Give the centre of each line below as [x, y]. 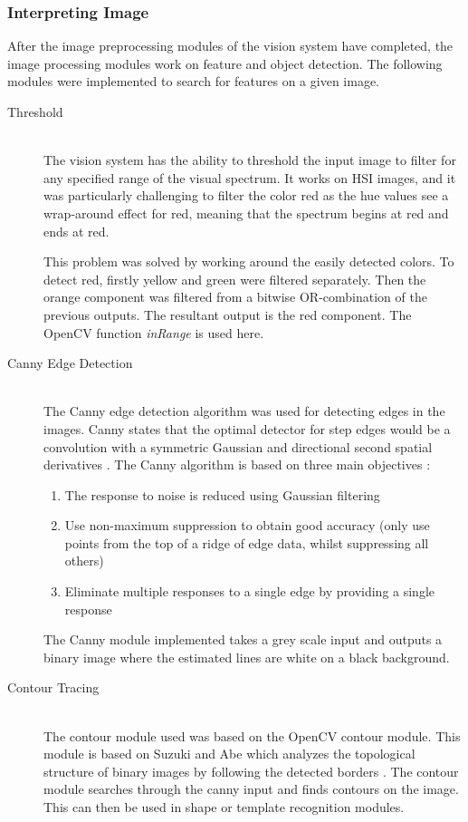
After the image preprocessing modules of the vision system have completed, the [230, 46]
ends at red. [76, 231]
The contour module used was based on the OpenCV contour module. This [252, 735]
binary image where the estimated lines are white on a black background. [247, 657]
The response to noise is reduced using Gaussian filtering [222, 494]
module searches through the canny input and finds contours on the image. [251, 789]
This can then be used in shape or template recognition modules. [224, 807]
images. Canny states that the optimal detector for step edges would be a [247, 428]
